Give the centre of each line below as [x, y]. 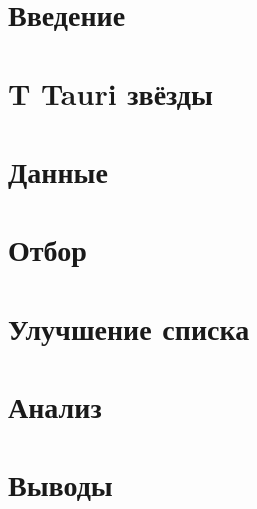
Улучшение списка [129, 327]
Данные [58, 170]
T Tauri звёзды [110, 92]
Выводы [60, 484]
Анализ [55, 406]
